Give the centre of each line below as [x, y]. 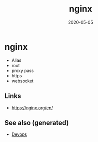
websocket [22, 81]
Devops [19, 134]
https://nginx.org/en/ [32, 108]
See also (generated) [37, 122]
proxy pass [23, 71]
